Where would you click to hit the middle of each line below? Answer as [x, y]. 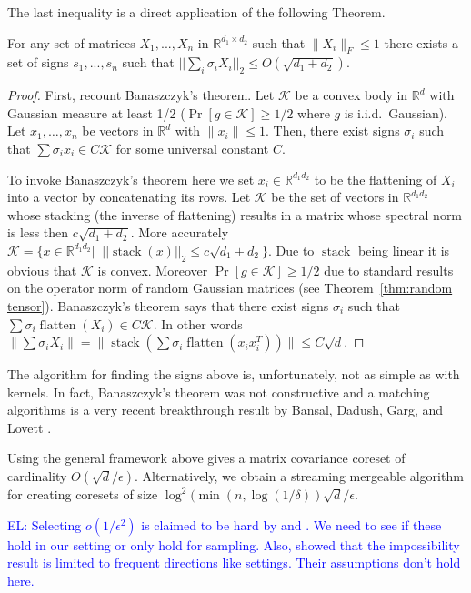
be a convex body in [351, 95]
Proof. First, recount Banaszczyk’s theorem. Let [141, 95]
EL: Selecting [45, 524]
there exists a [421, 42]
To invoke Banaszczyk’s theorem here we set [131, 179]
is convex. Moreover [153, 270]
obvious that [42, 270]
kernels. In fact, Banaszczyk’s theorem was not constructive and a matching [219, 392]
